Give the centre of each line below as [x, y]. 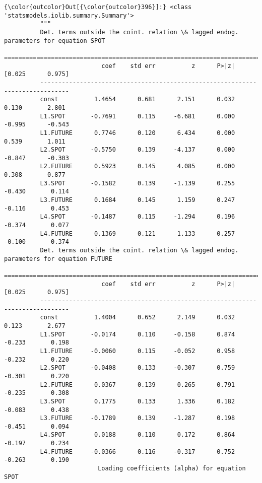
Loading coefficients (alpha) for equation [172, 469]
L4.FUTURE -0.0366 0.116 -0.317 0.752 [138, 452]
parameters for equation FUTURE [58, 259]
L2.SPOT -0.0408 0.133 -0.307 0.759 [138, 368]
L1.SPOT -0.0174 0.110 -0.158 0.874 [138, 334]
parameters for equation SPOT [55, 41]
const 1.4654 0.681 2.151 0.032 [138, 99]
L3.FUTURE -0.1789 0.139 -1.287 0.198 [138, 418]
